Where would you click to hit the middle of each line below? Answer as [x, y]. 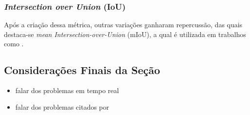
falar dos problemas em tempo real [67, 90]
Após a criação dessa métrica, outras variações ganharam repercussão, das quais [123, 25]
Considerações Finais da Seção [82, 70]
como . [14, 44]
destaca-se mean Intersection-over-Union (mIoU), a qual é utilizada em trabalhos [125, 34]
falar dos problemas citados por [62, 106]
